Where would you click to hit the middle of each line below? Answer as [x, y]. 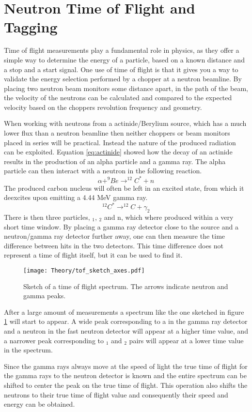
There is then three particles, [47, 217]
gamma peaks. [45, 296]
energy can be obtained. [39, 404]
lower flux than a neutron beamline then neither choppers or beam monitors [117, 133]
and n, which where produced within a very [169, 217]
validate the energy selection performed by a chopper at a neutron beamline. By [123, 79]
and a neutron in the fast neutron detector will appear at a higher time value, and [126, 331]
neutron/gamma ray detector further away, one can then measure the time [115, 236]
